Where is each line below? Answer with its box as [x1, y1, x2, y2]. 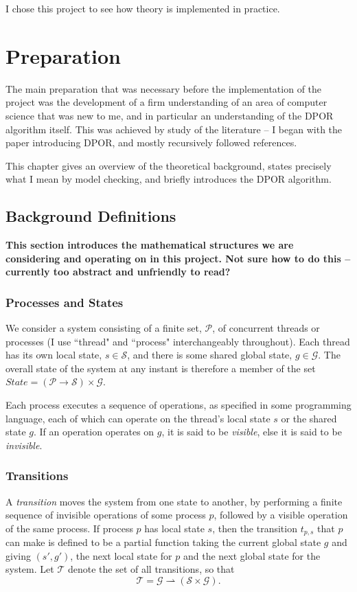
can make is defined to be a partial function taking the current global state [5, 535, 321, 549]
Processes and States [5, 293, 124, 310]
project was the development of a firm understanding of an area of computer [5, 95, 327, 109]
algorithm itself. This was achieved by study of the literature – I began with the [5, 122, 343, 136]
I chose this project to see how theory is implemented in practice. [5, 1, 280, 15]
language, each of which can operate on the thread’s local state [5, 411, 270, 425]
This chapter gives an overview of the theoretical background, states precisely [5, 158, 332, 172]
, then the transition [212, 521, 297, 535]
